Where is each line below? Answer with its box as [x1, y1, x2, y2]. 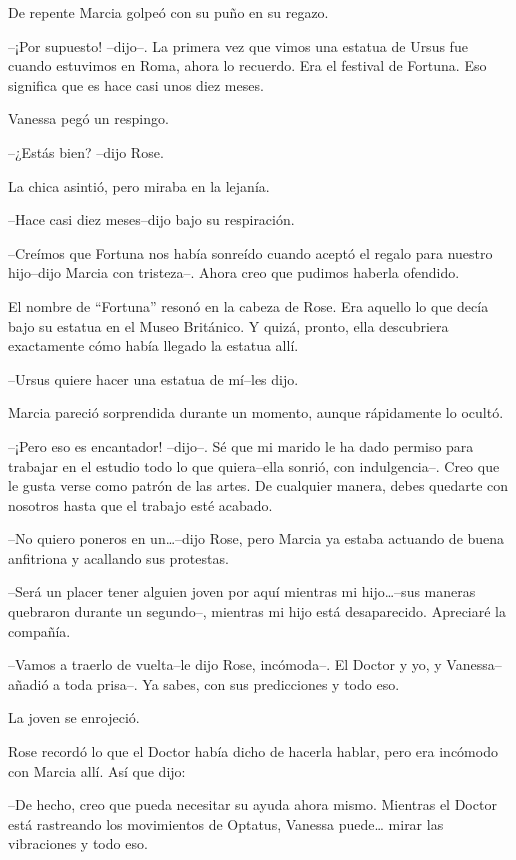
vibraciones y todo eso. [8, 833, 148, 854]
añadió [8, 673, 49, 694]
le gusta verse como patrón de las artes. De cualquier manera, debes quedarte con [8, 475, 509, 496]
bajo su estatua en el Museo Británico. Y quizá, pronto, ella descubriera [8, 315, 449, 336]
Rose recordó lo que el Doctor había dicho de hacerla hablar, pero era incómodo [8, 741, 498, 762]
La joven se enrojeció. [8, 707, 140, 728]
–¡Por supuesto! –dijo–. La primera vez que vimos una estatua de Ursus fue [8, 35, 468, 56]
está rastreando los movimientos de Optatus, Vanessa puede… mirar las [8, 813, 444, 834]
